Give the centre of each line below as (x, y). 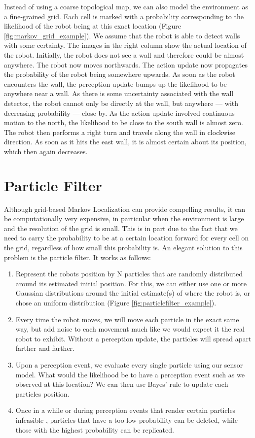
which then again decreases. (46, 151)
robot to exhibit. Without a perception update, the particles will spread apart (133, 338)
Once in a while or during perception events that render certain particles (126, 410)
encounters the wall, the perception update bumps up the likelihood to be (115, 84)
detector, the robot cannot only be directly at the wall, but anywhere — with (121, 103)
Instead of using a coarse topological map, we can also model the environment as (126, 6)
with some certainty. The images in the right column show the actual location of (125, 45)
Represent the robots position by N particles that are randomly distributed (129, 274)
